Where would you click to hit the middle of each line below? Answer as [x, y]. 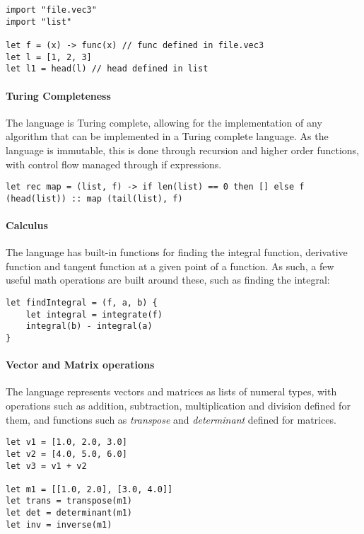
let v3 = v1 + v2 [46, 466]
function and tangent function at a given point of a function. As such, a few [170, 266]
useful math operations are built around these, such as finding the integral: [168, 280]
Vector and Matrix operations [80, 365]
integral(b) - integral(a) [89, 326]
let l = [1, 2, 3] [49, 57]
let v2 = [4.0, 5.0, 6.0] [66, 454]
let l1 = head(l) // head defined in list [107, 69]
